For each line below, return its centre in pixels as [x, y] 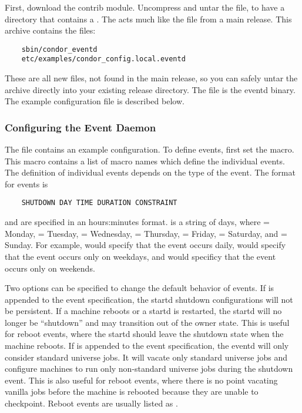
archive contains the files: [50, 30]
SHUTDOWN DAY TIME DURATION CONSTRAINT [99, 203]
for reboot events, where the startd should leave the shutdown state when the [144, 334]
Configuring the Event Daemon [80, 127]
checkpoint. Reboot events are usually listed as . [91, 403]
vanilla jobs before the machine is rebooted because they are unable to [132, 391]
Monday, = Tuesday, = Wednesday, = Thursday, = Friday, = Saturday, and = [146, 233]
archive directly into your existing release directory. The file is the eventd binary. [150, 89]
